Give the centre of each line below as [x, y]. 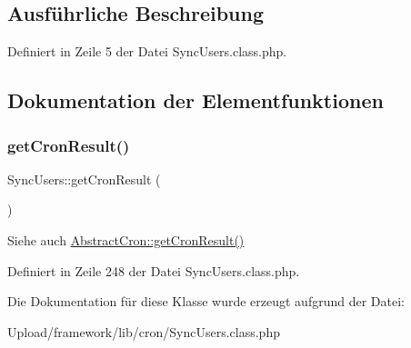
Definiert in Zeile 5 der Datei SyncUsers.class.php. [147, 51]
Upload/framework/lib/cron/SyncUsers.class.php [144, 331]
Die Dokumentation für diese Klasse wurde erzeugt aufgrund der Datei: [206, 301]
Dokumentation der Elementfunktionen [195, 100]
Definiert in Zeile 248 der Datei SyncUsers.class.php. [154, 270]
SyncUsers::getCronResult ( [84, 179]
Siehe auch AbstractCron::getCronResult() [126, 239]
